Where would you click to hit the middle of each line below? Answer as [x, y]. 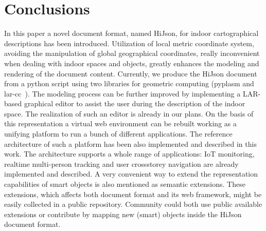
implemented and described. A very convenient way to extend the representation [131, 174]
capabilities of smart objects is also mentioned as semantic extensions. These [125, 184]
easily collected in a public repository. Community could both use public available [133, 204]
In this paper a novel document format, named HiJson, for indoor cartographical [131, 33]
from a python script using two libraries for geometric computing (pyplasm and [129, 83]
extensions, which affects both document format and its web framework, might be [133, 194]
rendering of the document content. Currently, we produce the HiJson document [131, 73]
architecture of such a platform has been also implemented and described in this [130, 143]
